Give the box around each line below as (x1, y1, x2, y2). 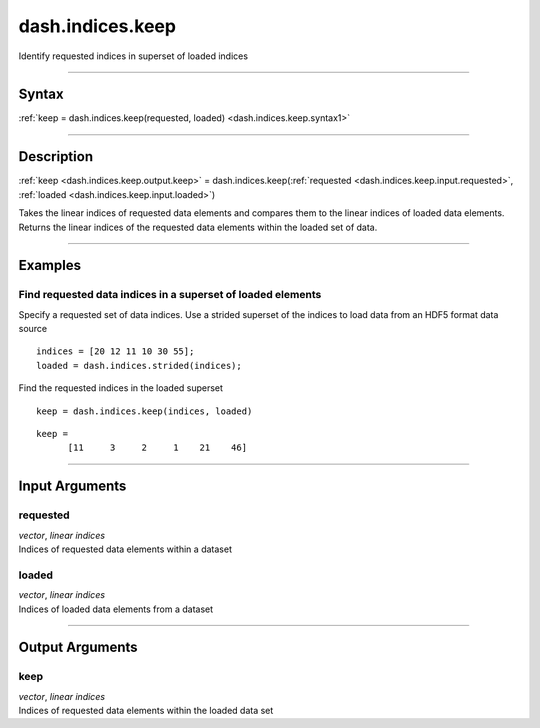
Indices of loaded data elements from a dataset (18, 603, 214, 615)
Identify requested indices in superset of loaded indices (18, 50, 249, 62)
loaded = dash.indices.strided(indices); (36, 360, 242, 371)
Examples (18, 257, 82, 274)
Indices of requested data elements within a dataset (18, 543, 232, 555)
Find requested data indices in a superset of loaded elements (18, 288, 322, 302)
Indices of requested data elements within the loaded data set (18, 705, 274, 717)
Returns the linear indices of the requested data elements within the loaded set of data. (18, 221, 378, 233)
